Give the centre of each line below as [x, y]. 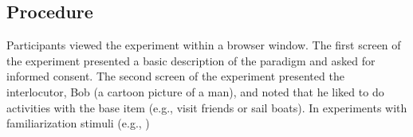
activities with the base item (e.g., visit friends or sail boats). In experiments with [207, 107]
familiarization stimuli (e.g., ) [78, 123]
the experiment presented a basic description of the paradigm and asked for [191, 60]
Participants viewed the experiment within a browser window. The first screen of [204, 45]
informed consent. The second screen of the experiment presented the [175, 76]
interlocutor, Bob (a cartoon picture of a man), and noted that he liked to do [195, 91]
